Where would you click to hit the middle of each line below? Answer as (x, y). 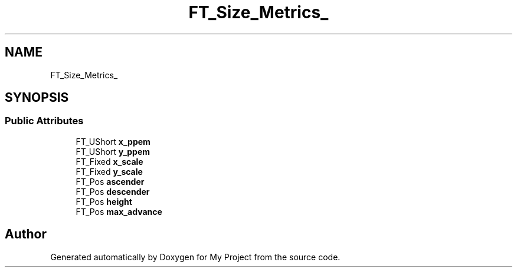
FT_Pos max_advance (119, 211)
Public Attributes (44, 121)
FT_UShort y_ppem (113, 151)
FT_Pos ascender (110, 181)
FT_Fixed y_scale (109, 171)
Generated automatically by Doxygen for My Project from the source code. (195, 257)
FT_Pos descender (113, 191)
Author (26, 234)
